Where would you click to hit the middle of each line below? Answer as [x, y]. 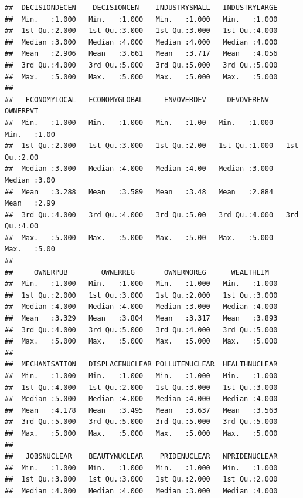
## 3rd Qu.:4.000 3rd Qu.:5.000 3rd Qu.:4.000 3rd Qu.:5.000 [141, 330]
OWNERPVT [22, 111]
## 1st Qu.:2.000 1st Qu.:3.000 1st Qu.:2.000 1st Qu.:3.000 [141, 295]
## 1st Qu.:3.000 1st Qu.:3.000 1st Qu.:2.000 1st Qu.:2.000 [141, 480]
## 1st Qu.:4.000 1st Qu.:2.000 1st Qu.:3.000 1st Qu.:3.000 [141, 387]
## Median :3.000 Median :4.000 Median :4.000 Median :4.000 [141, 42]
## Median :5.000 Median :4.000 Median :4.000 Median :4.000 [141, 399]
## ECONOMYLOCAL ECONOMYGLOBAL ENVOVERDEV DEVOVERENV [137, 100]
